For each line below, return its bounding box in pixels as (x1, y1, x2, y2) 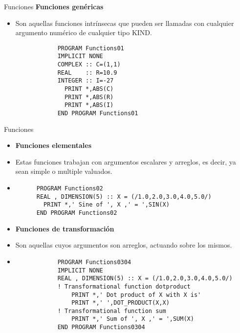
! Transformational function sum (57, 307, 166, 314)
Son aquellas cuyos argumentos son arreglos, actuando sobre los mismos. (15, 240, 232, 250)
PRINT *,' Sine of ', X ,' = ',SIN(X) (44, 201, 170, 208)
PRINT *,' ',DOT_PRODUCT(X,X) (71, 299, 170, 307)
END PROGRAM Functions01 (57, 110, 138, 117)
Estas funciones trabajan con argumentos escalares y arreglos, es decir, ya (15, 156, 236, 166)
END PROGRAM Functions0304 (57, 324, 145, 331)
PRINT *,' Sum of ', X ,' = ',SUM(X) (71, 315, 194, 323)
